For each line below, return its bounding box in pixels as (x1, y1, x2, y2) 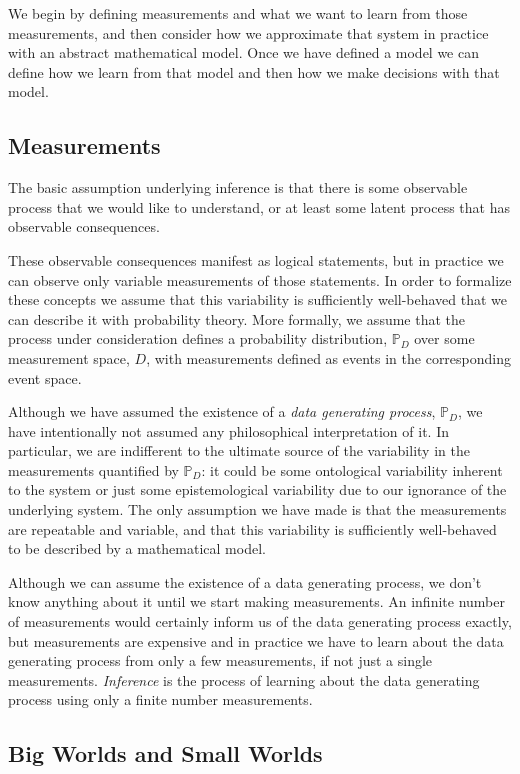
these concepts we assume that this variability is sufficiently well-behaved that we (8, 289, 508, 310)
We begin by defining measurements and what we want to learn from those (8, 3, 468, 23)
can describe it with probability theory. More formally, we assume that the (8, 308, 466, 329)
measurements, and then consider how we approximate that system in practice (8, 22, 489, 43)
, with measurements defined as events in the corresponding (146, 347, 512, 368)
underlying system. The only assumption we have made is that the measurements (8, 499, 507, 520)
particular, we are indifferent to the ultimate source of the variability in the (8, 440, 470, 461)
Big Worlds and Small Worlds (8, 738, 323, 769)
